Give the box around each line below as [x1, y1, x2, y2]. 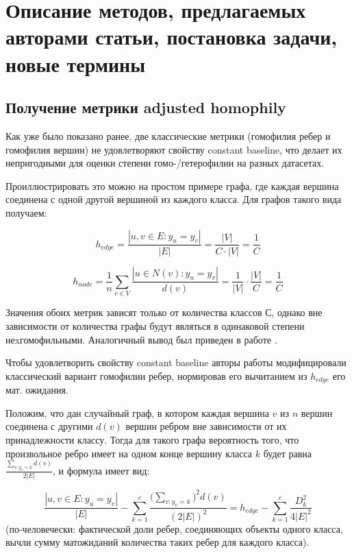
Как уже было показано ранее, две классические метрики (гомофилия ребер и [5, 128, 331, 143]
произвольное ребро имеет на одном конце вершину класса [5, 446, 253, 460]
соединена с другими [5, 419, 93, 433]
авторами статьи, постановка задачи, [5, 23, 338, 51]
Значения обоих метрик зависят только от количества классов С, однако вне [5, 305, 323, 320]
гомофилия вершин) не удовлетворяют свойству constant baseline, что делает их [5, 142, 342, 156]
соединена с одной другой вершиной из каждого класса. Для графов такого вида [5, 192, 342, 206]
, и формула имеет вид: [52, 463, 150, 477]
